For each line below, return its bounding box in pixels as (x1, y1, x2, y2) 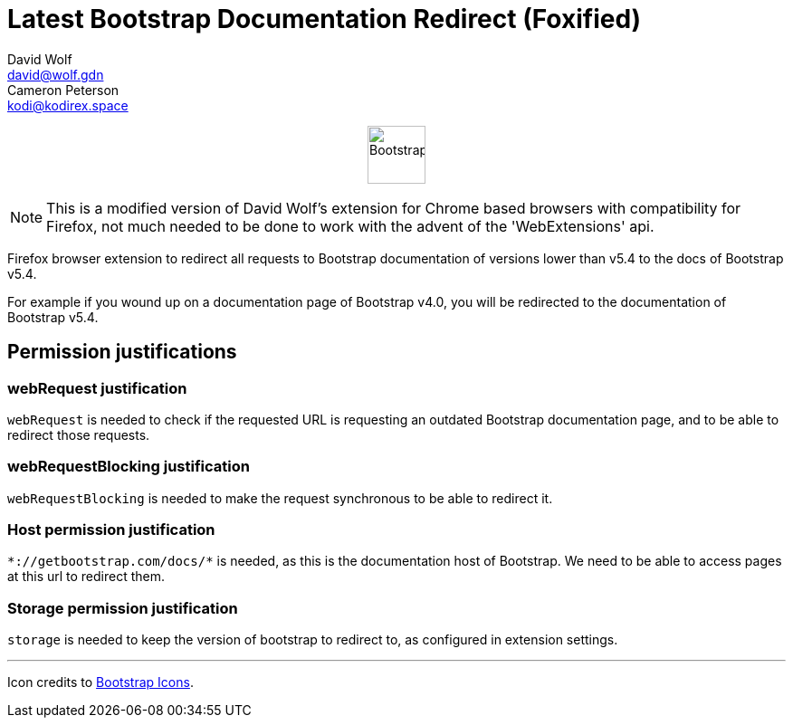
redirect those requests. (7, 426, 150, 443)
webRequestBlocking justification (7, 457, 250, 476)
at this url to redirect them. (7, 568, 166, 585)
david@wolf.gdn (7, 66, 104, 82)
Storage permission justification (7, 598, 238, 617)
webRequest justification (7, 378, 187, 397)
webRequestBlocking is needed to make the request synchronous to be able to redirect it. (7, 490, 553, 506)
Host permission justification (7, 520, 215, 539)
